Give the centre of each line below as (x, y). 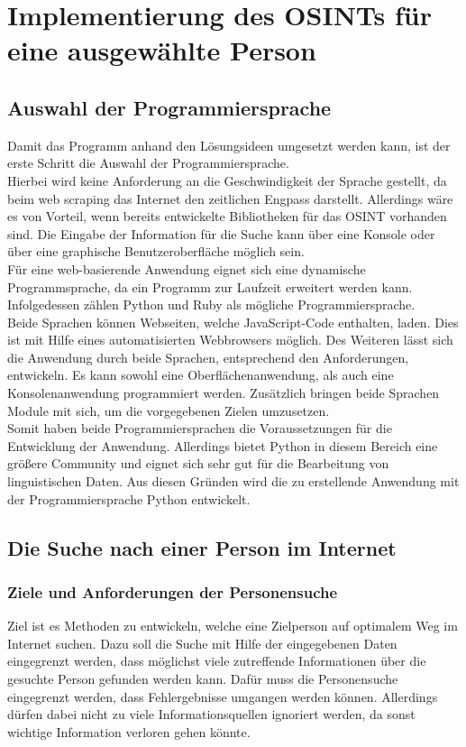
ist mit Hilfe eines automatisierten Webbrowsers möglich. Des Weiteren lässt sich (230, 340)
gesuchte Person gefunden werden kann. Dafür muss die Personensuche (203, 679)
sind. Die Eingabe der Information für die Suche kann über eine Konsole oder (221, 233)
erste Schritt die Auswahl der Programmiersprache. (148, 163)
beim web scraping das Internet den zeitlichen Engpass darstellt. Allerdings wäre (230, 198)
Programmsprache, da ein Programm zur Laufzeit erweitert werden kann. (210, 286)
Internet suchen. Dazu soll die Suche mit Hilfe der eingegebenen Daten (202, 643)
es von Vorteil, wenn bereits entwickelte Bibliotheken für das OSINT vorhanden (227, 216)
